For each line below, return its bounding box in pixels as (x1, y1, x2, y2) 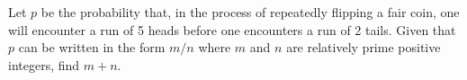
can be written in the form (18, 38, 166, 57)
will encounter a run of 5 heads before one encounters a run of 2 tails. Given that (8, 20, 456, 39)
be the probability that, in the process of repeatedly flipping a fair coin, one (40, 3, 460, 21)
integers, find (8, 55, 80, 74)
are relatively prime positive (286, 38, 441, 57)
